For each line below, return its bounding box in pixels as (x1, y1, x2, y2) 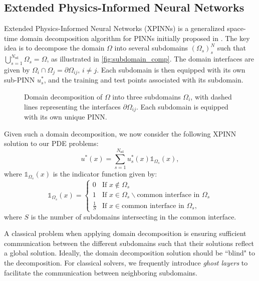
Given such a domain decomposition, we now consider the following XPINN (4, 128, 236, 138)
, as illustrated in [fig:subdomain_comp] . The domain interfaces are (47, 53, 254, 64)
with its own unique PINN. (24, 111, 107, 122)
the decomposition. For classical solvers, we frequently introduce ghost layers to (4, 257, 248, 268)
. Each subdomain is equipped (136, 101, 228, 111)
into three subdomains (112, 91, 181, 102)
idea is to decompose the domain (4, 42, 105, 53)
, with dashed (190, 91, 232, 102)
